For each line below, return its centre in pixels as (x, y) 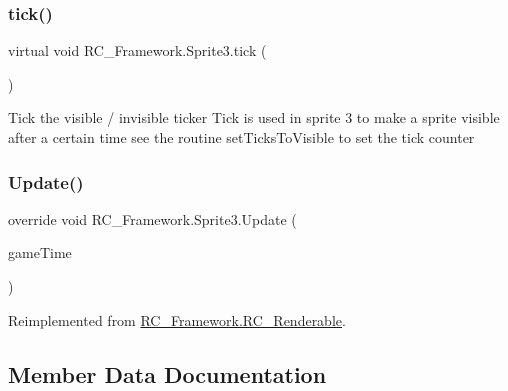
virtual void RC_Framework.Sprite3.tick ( (137, 50)
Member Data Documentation (167, 373)
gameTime (40, 252)
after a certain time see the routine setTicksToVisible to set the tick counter (241, 137)
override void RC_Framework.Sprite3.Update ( (152, 218)
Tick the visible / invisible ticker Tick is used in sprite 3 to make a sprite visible (254, 117)
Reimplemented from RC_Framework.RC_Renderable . (177, 319)
